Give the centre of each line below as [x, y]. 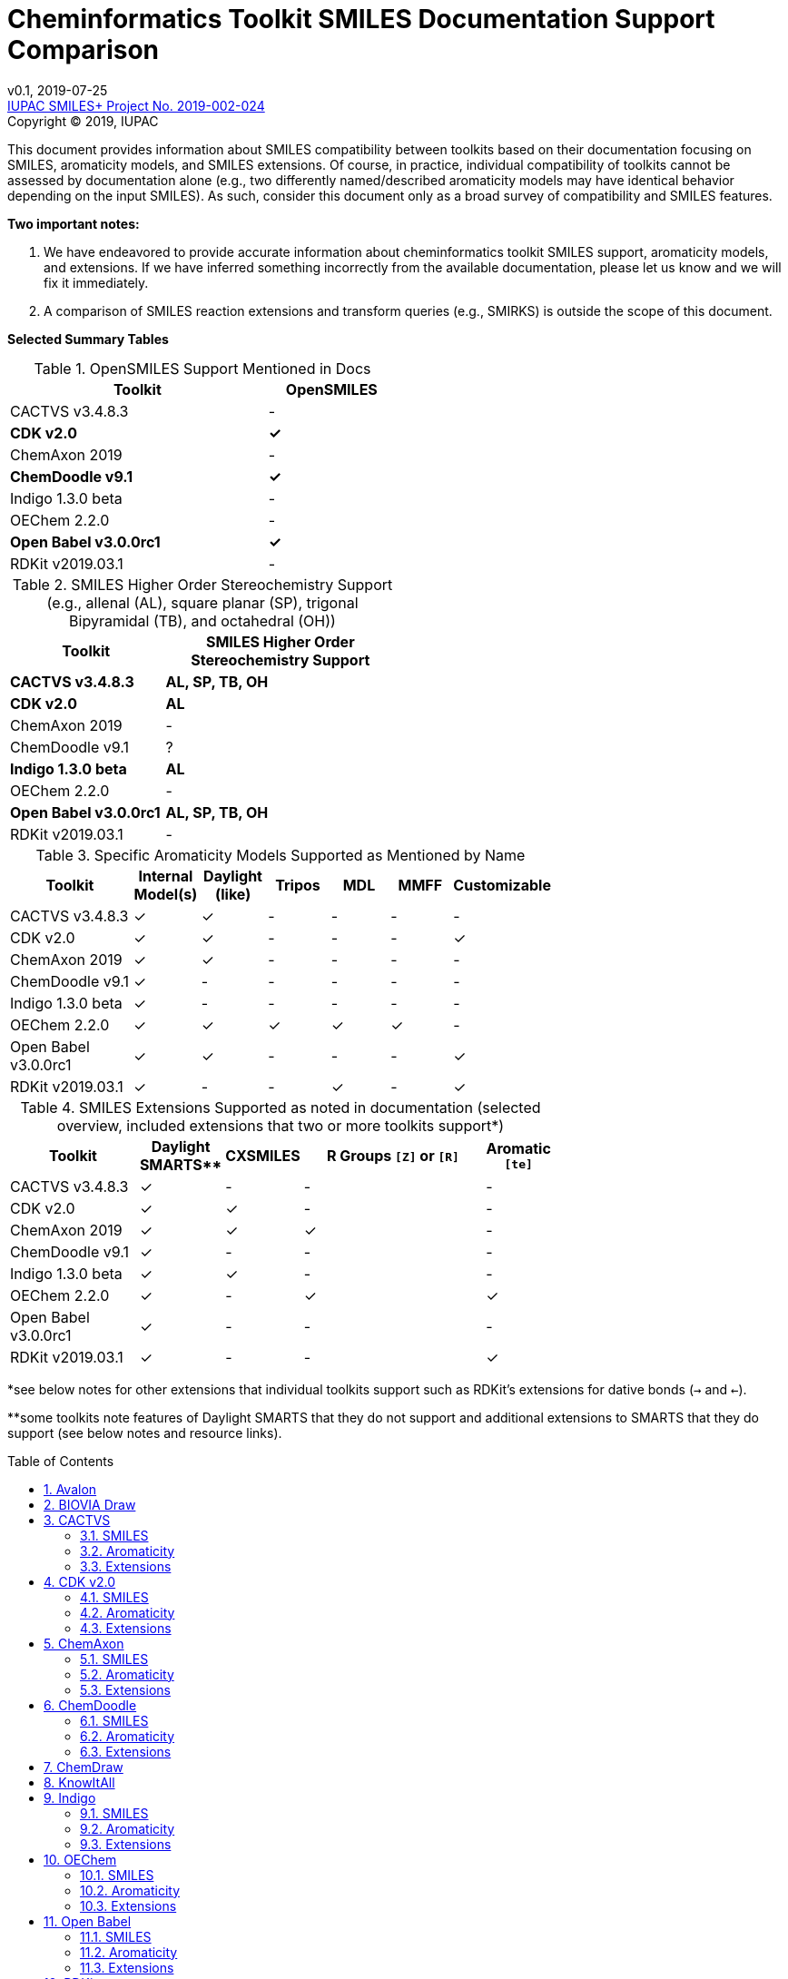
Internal [166, 876]
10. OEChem [80, 1859]
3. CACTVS [77, 1520]
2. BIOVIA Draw [90, 1504]
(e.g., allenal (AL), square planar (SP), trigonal [202, 602]
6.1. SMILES [114, 1720]
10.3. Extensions [128, 1905]
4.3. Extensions [126, 1628]
